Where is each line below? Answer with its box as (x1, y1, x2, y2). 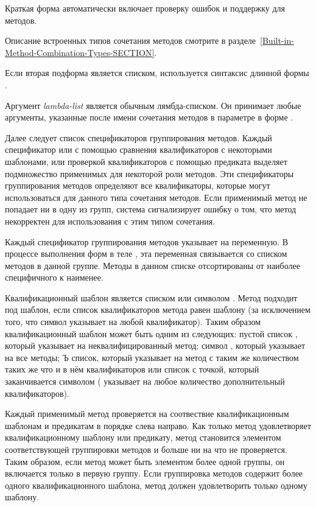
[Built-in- (260, 34, 294, 47)
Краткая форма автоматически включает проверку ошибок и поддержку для (5, 2, 285, 14)
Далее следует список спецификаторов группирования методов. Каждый (5, 131, 272, 144)
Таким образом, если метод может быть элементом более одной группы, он (5, 455, 285, 467)
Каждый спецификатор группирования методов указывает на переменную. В (5, 235, 289, 248)
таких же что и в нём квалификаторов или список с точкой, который (5, 363, 259, 376)
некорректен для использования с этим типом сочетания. (5, 214, 216, 227)
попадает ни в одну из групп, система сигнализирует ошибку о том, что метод (5, 203, 297, 215)
